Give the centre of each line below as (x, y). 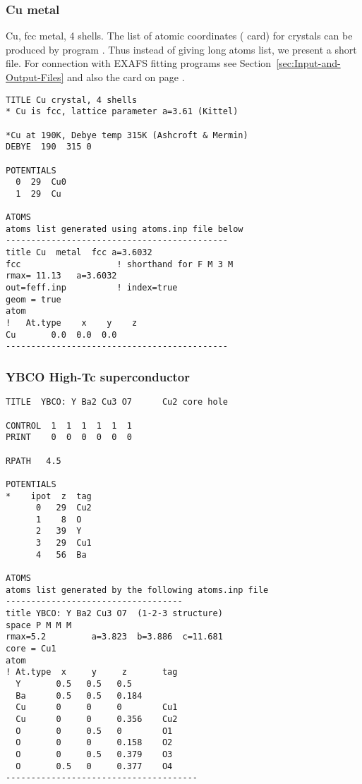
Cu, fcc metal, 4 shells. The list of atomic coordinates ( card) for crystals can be (179, 36)
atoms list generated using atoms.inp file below (125, 229)
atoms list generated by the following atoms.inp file (137, 590)
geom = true (34, 299)
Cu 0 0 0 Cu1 (97, 708)
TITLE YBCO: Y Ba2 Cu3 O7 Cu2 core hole (117, 402)
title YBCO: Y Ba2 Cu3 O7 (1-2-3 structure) (114, 614)
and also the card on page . (126, 77)
